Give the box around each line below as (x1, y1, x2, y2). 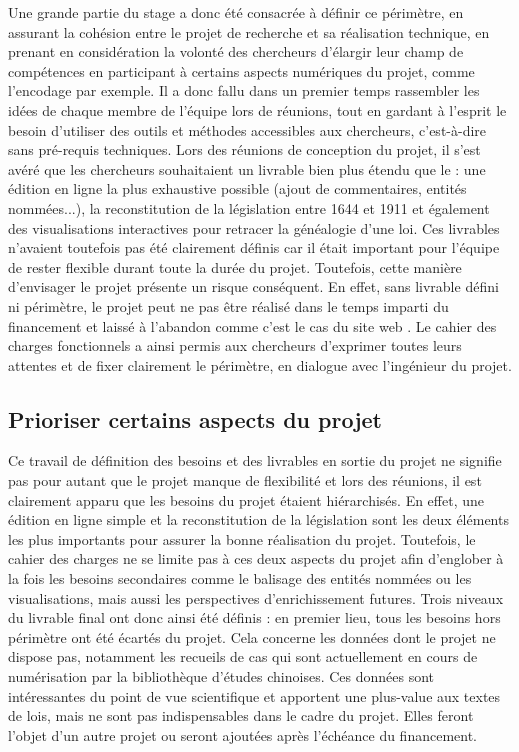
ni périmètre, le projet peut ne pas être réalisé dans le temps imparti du (8, 295, 449, 316)
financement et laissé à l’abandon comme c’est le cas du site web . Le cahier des (8, 315, 497, 336)
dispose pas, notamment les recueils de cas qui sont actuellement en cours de (8, 646, 478, 667)
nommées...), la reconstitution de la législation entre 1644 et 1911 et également (8, 197, 490, 218)
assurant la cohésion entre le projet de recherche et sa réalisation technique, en (8, 21, 490, 42)
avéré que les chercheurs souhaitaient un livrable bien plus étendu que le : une (8, 158, 486, 179)
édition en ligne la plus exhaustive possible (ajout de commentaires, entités (8, 178, 467, 199)
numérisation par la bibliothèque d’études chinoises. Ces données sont (8, 666, 435, 687)
